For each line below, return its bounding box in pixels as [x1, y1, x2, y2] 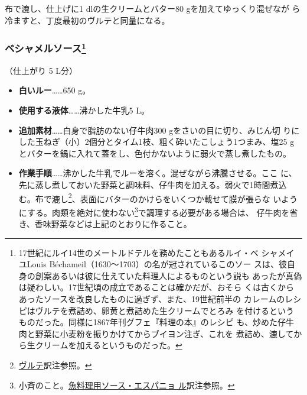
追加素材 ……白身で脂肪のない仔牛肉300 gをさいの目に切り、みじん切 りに [18, 124, 300, 136]
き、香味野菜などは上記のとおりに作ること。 [18, 218, 192, 230]
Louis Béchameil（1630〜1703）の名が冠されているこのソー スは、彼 [27, 258, 288, 270]
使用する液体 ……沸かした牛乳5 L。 [18, 104, 149, 116]
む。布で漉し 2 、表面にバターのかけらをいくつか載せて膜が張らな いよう [18, 190, 298, 205]
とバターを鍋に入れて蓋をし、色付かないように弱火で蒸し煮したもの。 [18, 147, 292, 159]
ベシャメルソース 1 [5, 40, 86, 56]
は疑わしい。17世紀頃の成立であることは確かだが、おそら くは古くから [18, 281, 295, 293]
